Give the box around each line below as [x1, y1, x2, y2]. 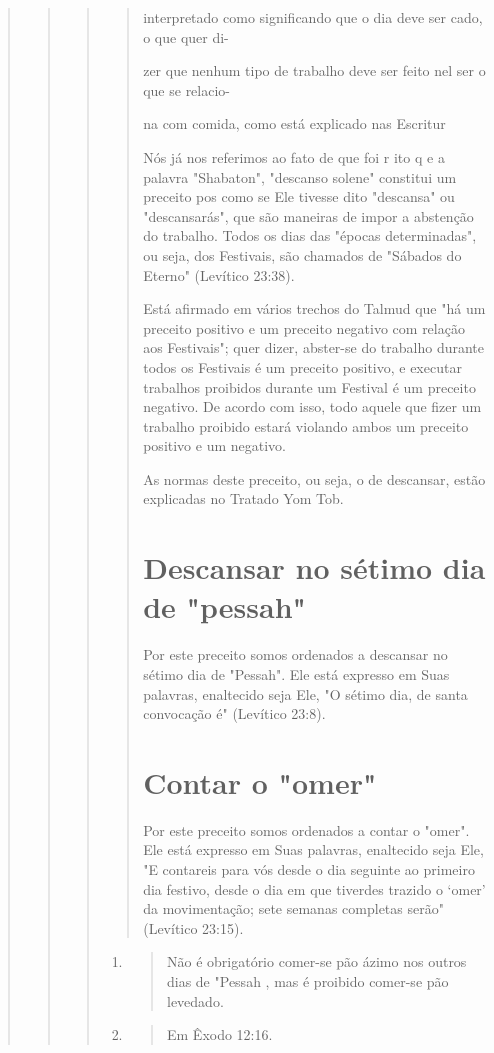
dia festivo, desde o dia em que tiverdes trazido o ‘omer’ [143, 878, 486, 899]
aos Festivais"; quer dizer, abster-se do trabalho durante [143, 337, 485, 358]
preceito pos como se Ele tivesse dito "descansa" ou [143, 186, 455, 207]
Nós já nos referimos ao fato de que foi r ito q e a [143, 146, 445, 167]
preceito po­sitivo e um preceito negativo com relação [143, 317, 465, 338]
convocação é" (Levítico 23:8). [143, 703, 326, 724]
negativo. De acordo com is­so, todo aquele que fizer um [143, 396, 482, 417]
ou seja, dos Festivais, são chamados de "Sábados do [143, 244, 462, 265]
